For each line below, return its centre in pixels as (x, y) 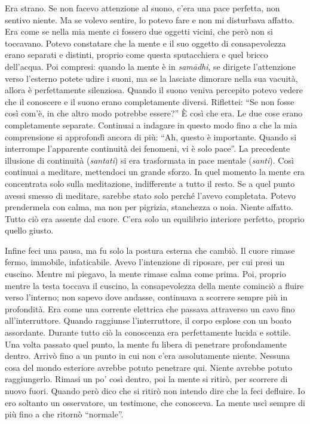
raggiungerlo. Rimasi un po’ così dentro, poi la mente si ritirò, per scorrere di (146, 379)
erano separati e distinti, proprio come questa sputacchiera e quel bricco (136, 55)
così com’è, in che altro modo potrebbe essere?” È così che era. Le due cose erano (154, 113)
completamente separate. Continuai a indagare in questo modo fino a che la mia (151, 125)
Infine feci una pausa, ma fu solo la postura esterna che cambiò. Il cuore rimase (150, 250)
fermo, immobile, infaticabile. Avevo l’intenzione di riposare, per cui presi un (145, 262)
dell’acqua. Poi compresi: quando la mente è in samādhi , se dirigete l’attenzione (150, 66)
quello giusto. (29, 230)
